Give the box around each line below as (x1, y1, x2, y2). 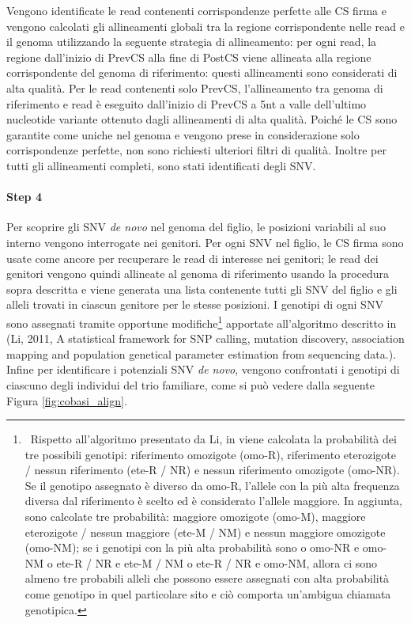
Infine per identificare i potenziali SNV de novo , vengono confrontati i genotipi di (6, 361, 400, 378)
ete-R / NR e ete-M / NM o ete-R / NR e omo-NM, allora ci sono (56, 554, 378, 571)
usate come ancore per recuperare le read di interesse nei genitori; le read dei (6, 249, 379, 266)
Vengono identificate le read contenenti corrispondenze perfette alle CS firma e (6, 2, 386, 18)
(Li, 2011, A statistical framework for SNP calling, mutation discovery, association (6, 330, 405, 347)
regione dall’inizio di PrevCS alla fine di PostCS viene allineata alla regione (6, 48, 371, 65)
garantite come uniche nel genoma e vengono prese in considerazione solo (6, 126, 360, 142)
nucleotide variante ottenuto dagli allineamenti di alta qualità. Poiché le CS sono (6, 111, 398, 127)
